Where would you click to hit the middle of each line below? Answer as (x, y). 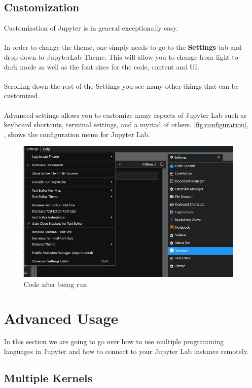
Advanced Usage (61, 318)
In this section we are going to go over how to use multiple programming (114, 341)
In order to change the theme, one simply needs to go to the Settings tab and (123, 47)
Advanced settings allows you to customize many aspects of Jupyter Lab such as (126, 115)
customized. (22, 95)
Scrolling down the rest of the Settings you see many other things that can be (122, 86)
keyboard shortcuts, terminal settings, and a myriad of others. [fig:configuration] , (126, 124)
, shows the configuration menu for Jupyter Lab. (77, 134)
